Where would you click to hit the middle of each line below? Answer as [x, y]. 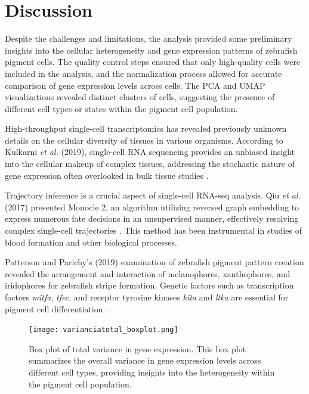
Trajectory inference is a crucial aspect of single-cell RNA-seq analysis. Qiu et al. [153, 195]
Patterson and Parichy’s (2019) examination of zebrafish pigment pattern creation [154, 262]
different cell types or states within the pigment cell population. [121, 108]
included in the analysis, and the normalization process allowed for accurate [143, 73]
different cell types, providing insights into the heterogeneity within [152, 372]
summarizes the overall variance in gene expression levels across [145, 360]
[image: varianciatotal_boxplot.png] [103, 330]
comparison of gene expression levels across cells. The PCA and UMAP [135, 85]
